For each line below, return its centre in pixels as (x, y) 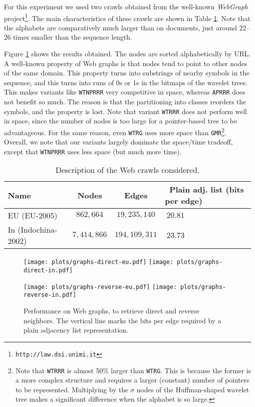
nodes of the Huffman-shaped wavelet (193, 389)
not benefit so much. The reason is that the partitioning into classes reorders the (125, 102)
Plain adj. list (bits (207, 190)
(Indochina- (38, 230)
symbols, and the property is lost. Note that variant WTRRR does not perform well (126, 111)
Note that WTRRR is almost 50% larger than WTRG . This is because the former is (133, 370)
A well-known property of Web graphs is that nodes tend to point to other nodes (126, 63)
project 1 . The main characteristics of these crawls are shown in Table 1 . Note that (127, 17)
